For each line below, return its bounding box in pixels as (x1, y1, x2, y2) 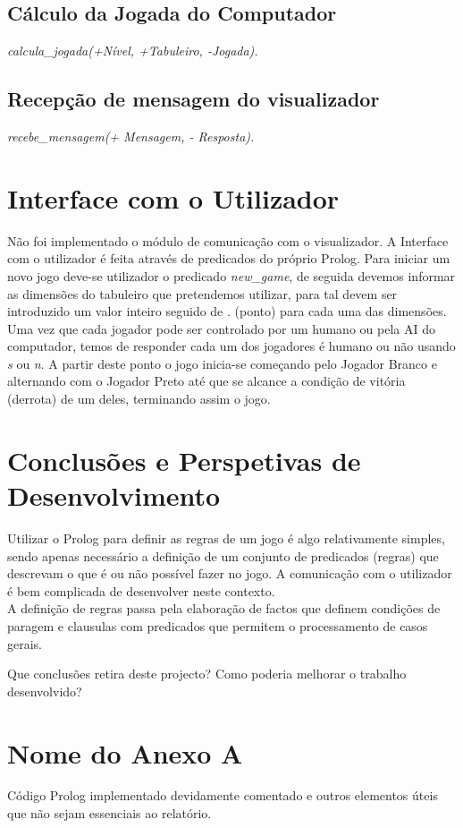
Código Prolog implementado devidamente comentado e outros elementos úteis (7, 786, 438, 805)
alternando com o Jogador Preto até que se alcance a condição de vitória (7, 371, 406, 390)
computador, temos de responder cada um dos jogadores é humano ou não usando (7, 337, 456, 355)
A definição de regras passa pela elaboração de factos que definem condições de (7, 599, 441, 618)
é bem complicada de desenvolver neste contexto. (7, 581, 275, 600)
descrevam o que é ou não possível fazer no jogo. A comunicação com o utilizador (7, 564, 452, 583)
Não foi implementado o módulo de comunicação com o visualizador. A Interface (7, 231, 449, 250)
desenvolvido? (7, 681, 82, 700)
